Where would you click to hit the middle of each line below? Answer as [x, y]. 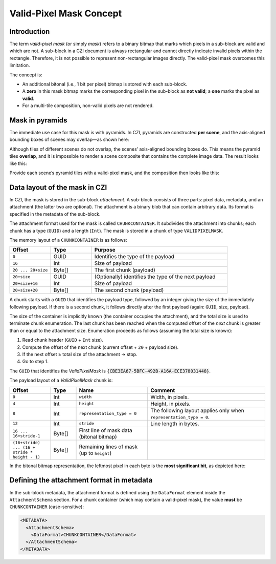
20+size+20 [25, 290]
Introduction [30, 32]
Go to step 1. [35, 362]
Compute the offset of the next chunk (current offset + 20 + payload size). [100, 347]
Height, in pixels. [171, 404]
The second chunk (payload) [129, 290]
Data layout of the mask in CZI [58, 187]
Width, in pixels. [170, 397]
